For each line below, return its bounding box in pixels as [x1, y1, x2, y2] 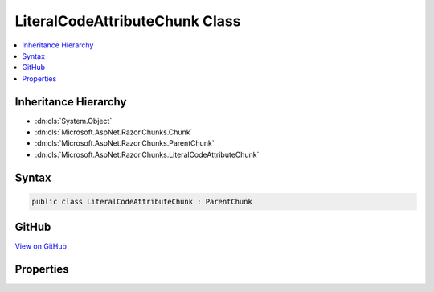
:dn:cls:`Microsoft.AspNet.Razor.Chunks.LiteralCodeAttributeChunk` [35, 150, 260, 159]
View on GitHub [14, 241, 68, 251]
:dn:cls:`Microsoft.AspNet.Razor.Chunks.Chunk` [35, 127, 193, 137]
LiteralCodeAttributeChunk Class [14, 12, 241, 30]
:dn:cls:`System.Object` [35, 116, 113, 125]
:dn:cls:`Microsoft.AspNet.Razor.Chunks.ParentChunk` [35, 138, 215, 148]
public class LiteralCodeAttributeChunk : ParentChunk [31, 197, 252, 206]
